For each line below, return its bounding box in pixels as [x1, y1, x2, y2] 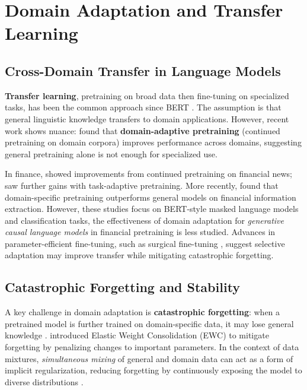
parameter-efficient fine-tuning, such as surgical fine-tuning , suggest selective [5, 237, 285, 249]
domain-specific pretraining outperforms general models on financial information [5, 191, 296, 203]
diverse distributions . [5, 375, 84, 388]
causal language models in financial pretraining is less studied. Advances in [5, 226, 276, 238]
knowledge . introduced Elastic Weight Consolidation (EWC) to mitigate [5, 329, 269, 341]
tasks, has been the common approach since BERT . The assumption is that [5, 101, 282, 113]
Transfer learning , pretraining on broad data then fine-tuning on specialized [5, 89, 289, 102]
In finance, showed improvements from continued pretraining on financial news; [5, 167, 292, 180]
